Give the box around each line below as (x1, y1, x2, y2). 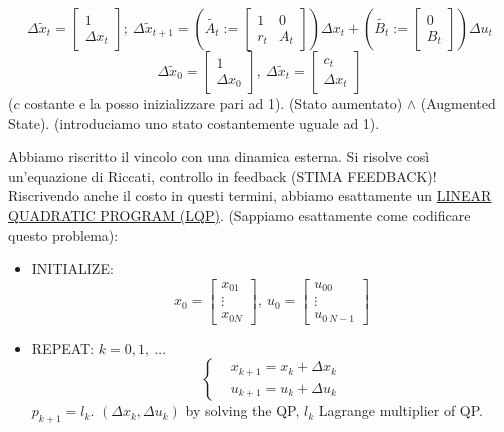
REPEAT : (31, 337, 95, 358)
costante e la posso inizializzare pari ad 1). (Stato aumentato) (24, 93, 403, 113)
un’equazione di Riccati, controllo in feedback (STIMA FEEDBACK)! (8, 165, 437, 186)
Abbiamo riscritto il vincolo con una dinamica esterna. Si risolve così (8, 146, 430, 167)
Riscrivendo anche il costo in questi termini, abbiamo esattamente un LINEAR (8, 185, 492, 206)
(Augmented (420, 93, 496, 113)
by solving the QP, (185, 400, 300, 421)
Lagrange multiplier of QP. (318, 400, 483, 421)
